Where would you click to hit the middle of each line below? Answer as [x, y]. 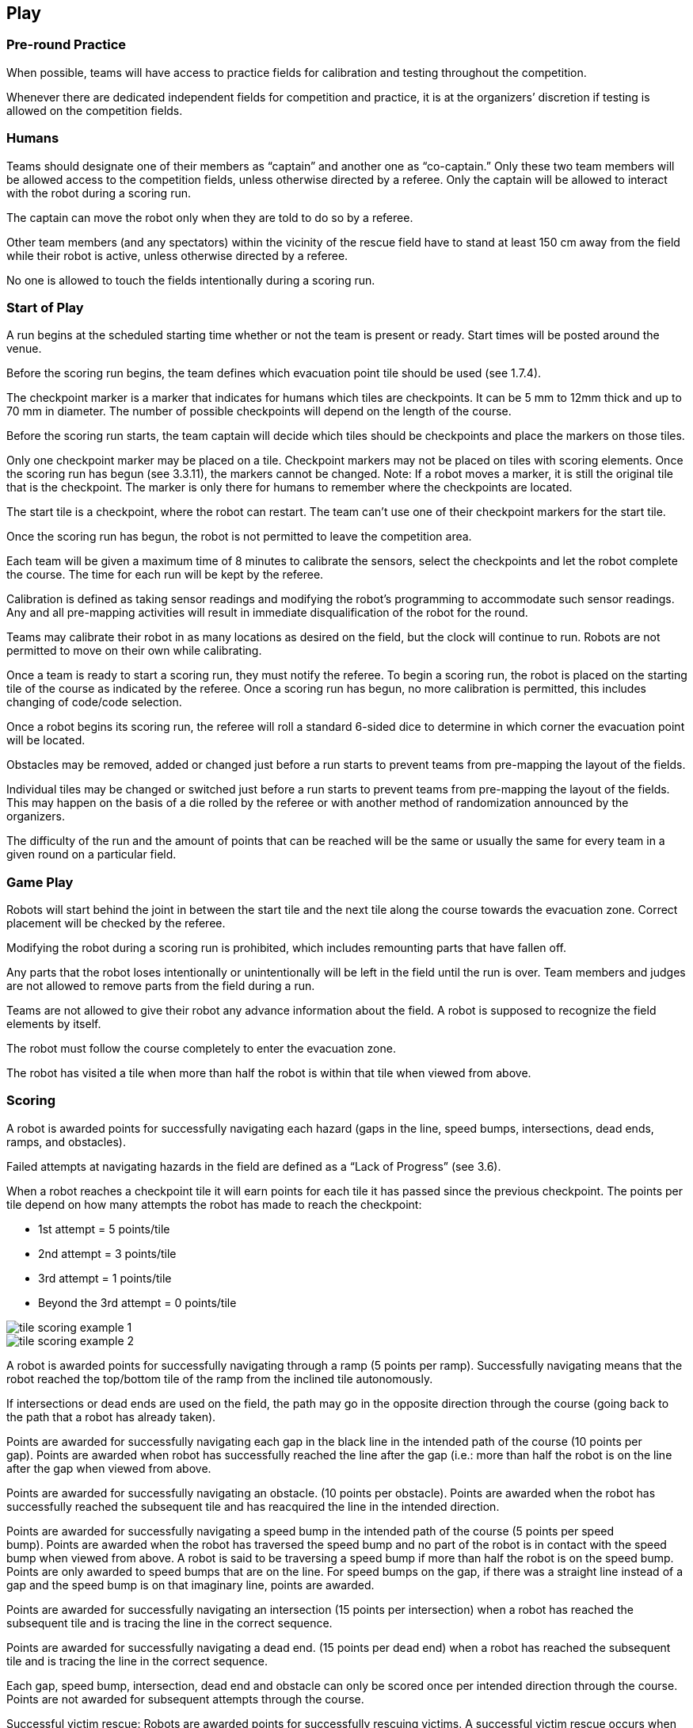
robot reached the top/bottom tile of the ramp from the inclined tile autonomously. [220, 1378]
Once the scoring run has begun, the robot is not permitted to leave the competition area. [239, 537]
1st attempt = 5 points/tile [104, 1229]
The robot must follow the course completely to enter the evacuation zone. [201, 1049]
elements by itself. [54, 1024]
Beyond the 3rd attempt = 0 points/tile [137, 1302]
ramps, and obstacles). [66, 1141]
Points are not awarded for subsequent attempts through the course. [185, 1699]
